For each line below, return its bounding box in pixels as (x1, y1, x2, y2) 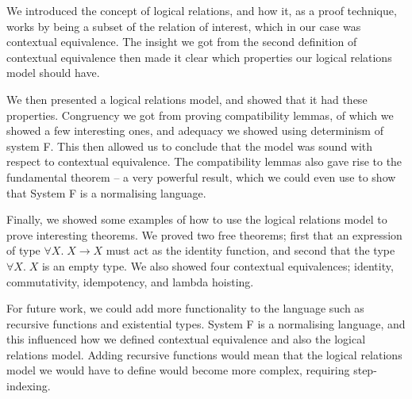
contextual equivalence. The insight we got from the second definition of (6, 33, 357, 50)
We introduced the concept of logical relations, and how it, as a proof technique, (6, 2, 397, 18)
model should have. (6, 64, 100, 81)
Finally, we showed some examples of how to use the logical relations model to (6, 211, 387, 228)
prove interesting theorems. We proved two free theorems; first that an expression (6, 226, 402, 243)
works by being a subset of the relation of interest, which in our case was (6, 17, 361, 34)
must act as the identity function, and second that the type (106, 242, 395, 259)
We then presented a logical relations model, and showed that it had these (6, 90, 368, 107)
